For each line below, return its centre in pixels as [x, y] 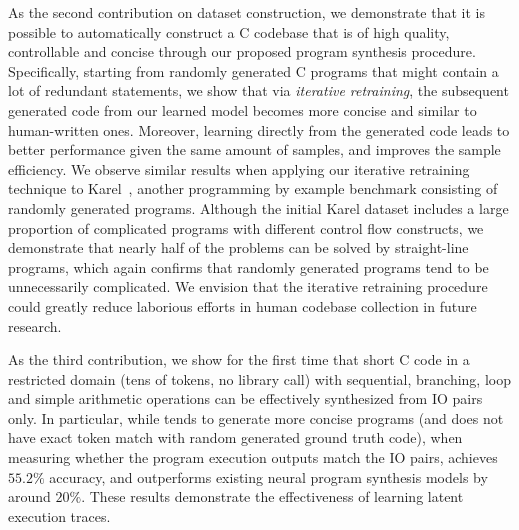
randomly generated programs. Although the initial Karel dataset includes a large [258, 207]
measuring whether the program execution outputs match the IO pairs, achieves [253, 457]
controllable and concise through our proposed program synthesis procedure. [242, 51]
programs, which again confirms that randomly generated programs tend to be [248, 266]
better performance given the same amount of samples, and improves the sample [254, 149]
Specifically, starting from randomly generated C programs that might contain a [253, 70]
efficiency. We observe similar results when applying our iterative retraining [239, 168]
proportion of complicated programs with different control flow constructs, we [246, 227]
